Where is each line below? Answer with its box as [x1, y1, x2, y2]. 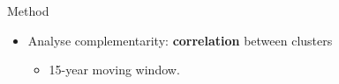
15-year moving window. [49, 60, 180, 79]
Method [7, 2, 49, 19]
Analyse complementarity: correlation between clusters [27, 31, 333, 49]
